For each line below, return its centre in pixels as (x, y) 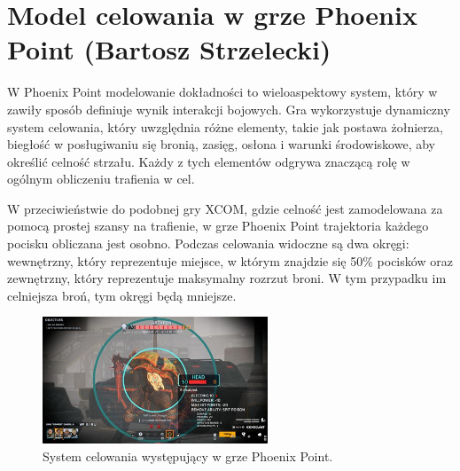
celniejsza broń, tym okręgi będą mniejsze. (122, 295)
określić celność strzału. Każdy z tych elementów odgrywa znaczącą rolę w (209, 161)
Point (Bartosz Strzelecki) (169, 49)
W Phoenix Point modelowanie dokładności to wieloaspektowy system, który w (222, 92)
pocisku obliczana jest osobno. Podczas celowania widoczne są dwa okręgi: (208, 243)
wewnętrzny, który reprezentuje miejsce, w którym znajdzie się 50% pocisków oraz (230, 260)
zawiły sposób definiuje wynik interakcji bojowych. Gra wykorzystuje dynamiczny (229, 109)
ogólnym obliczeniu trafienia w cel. (101, 179)
